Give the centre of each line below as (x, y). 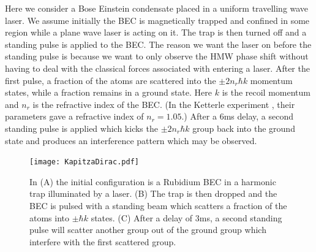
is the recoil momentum (266, 92)
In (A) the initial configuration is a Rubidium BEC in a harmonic (153, 181)
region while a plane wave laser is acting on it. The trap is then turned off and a (156, 32)
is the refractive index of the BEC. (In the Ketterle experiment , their (164, 104)
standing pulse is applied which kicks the (81, 128)
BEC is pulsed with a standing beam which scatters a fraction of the (158, 205)
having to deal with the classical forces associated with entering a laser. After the (157, 68)
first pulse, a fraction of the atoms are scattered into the (111, 80)
